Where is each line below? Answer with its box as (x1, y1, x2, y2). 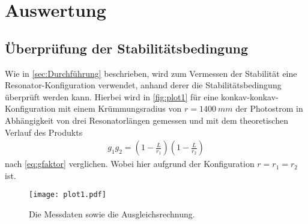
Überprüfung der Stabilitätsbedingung (5, 38, 249, 57)
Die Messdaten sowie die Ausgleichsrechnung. (29, 208, 195, 220)
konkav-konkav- (221, 90, 279, 103)
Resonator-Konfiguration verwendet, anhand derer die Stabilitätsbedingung (5, 79, 282, 91)
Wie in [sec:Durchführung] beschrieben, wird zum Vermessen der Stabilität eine (5, 67, 297, 79)
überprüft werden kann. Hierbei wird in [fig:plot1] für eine (5, 90, 219, 103)
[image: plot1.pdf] (29, 190, 106, 199)
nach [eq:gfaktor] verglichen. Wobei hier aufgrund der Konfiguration (5, 157, 255, 170)
